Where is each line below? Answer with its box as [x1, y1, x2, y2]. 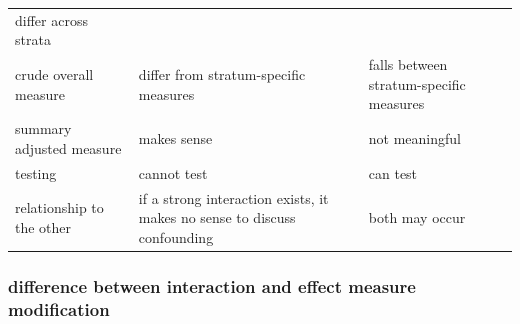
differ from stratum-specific [138, 63, 306, 84]
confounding [138, 226, 214, 247]
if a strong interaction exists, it [138, 187, 329, 208]
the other [15, 216, 72, 237]
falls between [368, 54, 448, 75]
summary [15, 118, 72, 139]
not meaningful [368, 128, 461, 149]
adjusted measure [15, 137, 122, 158]
